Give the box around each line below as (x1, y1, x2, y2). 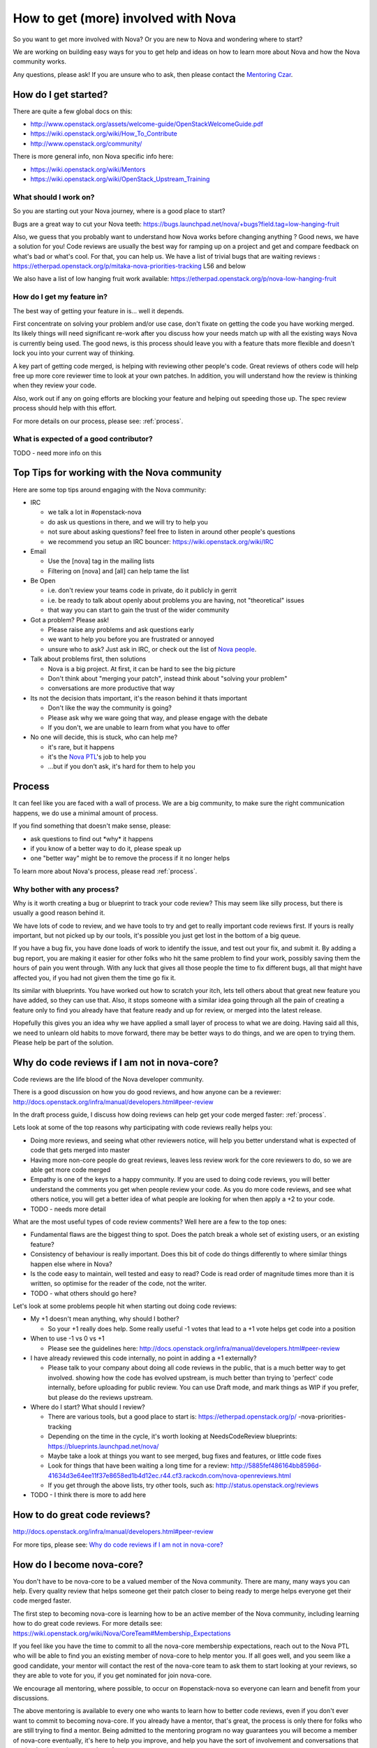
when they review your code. (13, 381, 97, 389)
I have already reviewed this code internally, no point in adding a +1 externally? (30, 1354, 257, 1363)
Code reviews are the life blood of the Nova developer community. (13, 1075, 204, 1083)
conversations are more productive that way (47, 684, 175, 692)
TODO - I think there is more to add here (30, 1491, 147, 1499)
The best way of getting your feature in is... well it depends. (13, 306, 184, 315)
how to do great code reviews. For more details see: (13, 1619, 163, 1628)
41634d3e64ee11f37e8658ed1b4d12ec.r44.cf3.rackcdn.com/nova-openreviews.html (47, 1471, 291, 1480)
